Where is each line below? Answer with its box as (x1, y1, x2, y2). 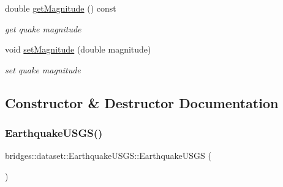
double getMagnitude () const (5, 2, 116, 14)
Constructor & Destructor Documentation (5, 93, 279, 112)
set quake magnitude (5, 63, 81, 76)
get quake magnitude (5, 22, 81, 35)
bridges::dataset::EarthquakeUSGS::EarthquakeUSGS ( (5, 149, 211, 162)
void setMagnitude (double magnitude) (5, 43, 151, 56)
